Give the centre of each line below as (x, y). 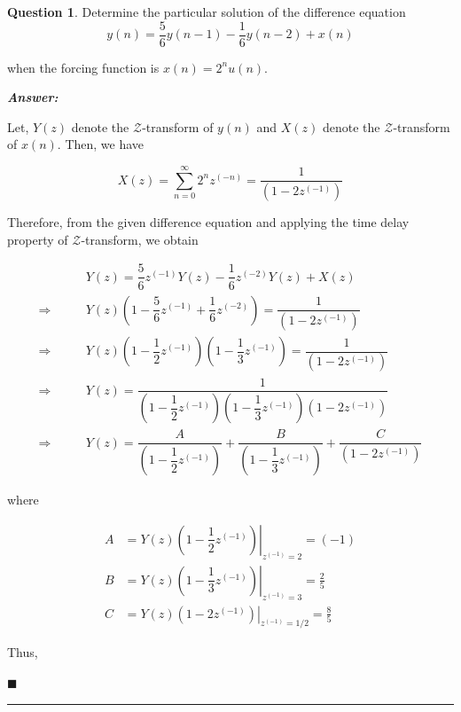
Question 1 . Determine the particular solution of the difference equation (207, 12)
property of (38, 239)
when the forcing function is (83, 67)
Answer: (33, 97)
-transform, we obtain (140, 239)
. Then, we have (101, 144)
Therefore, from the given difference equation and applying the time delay (208, 222)
